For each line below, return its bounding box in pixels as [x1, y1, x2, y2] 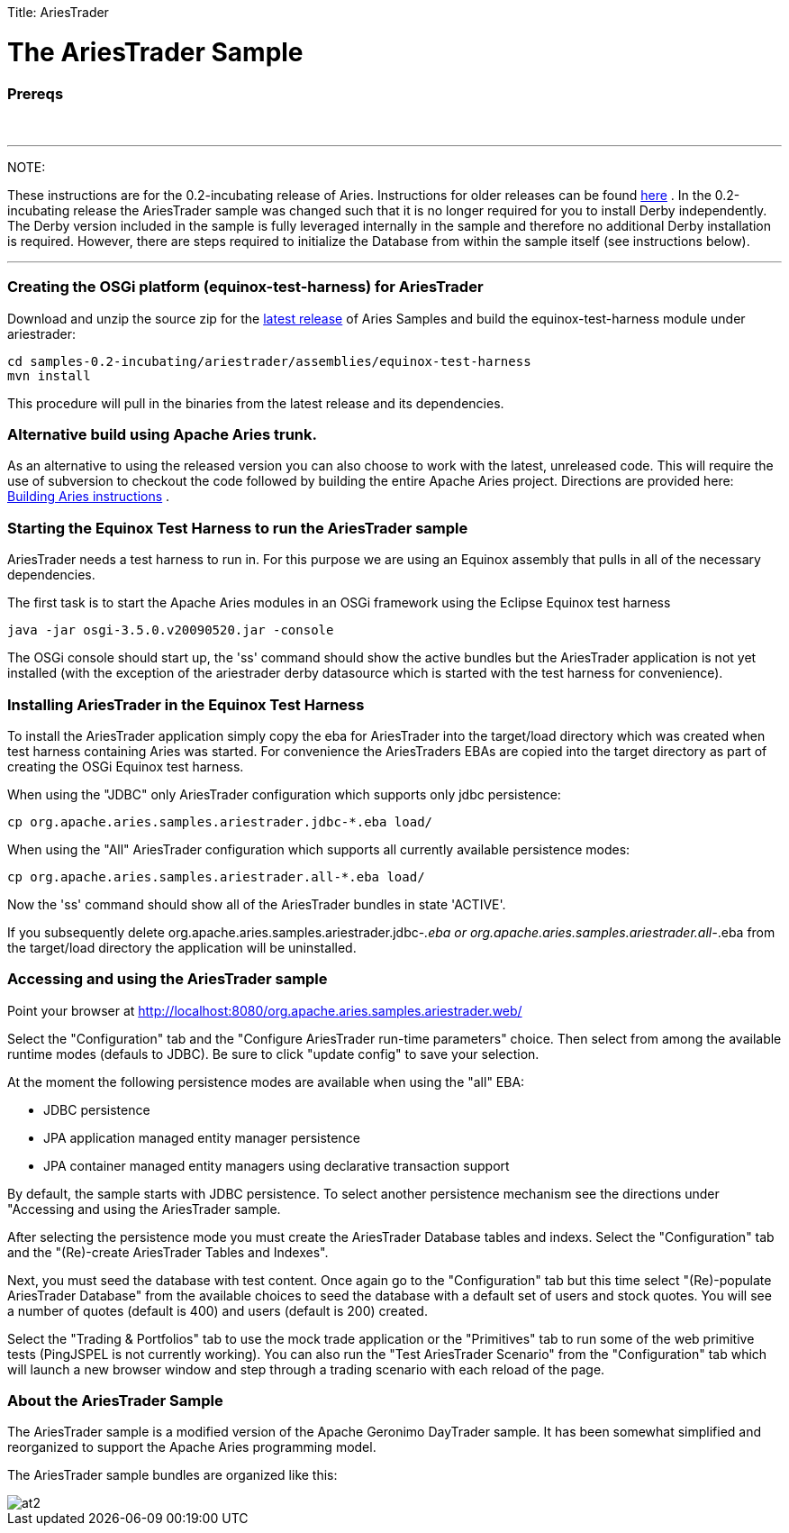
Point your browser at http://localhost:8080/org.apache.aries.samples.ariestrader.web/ [7, 1002, 522, 1018]
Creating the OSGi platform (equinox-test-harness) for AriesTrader [7, 278, 484, 297]
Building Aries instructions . [7, 488, 170, 505]
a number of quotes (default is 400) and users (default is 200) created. [7, 1302, 428, 1319]
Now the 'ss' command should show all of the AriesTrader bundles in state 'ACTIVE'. [7, 896, 506, 912]
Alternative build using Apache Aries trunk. [7, 425, 317, 443]
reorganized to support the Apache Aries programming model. [7, 1439, 376, 1455]
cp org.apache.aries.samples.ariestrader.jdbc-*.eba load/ [7, 814, 433, 829]
